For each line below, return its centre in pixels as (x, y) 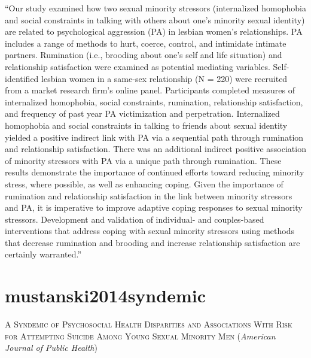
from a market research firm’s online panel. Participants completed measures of (150, 90)
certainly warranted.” (43, 254)
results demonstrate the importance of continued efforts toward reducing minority (155, 172)
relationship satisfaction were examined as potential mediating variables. (138, 66)
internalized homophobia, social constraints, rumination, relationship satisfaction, (154, 101)
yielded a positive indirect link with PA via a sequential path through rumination (154, 137)
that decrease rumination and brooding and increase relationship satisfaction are (153, 242)
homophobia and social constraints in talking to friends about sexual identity (146, 125)
